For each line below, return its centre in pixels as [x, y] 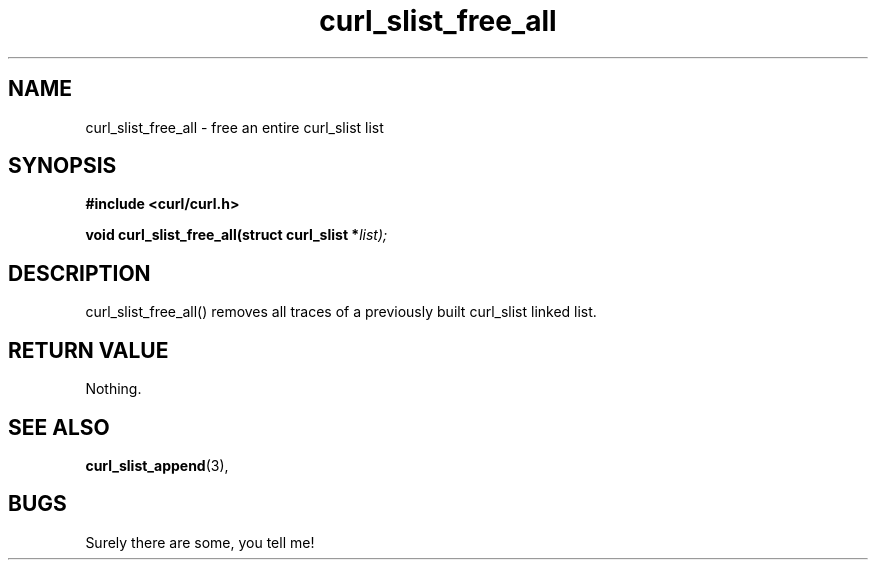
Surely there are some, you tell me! [200, 542]
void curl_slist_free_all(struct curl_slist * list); [236, 235]
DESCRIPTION [79, 273]
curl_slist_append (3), [157, 465]
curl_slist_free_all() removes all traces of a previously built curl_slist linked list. [341, 312]
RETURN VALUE [88, 350]
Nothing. [113, 389]
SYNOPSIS [62, 166]
